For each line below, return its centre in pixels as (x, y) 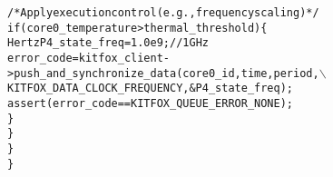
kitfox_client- (124, 58)
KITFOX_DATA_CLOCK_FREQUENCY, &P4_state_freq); (150, 88)
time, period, (280, 73)
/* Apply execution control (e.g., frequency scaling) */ (163, 13)
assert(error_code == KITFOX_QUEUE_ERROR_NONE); (151, 103)
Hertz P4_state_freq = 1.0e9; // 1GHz (108, 43)
